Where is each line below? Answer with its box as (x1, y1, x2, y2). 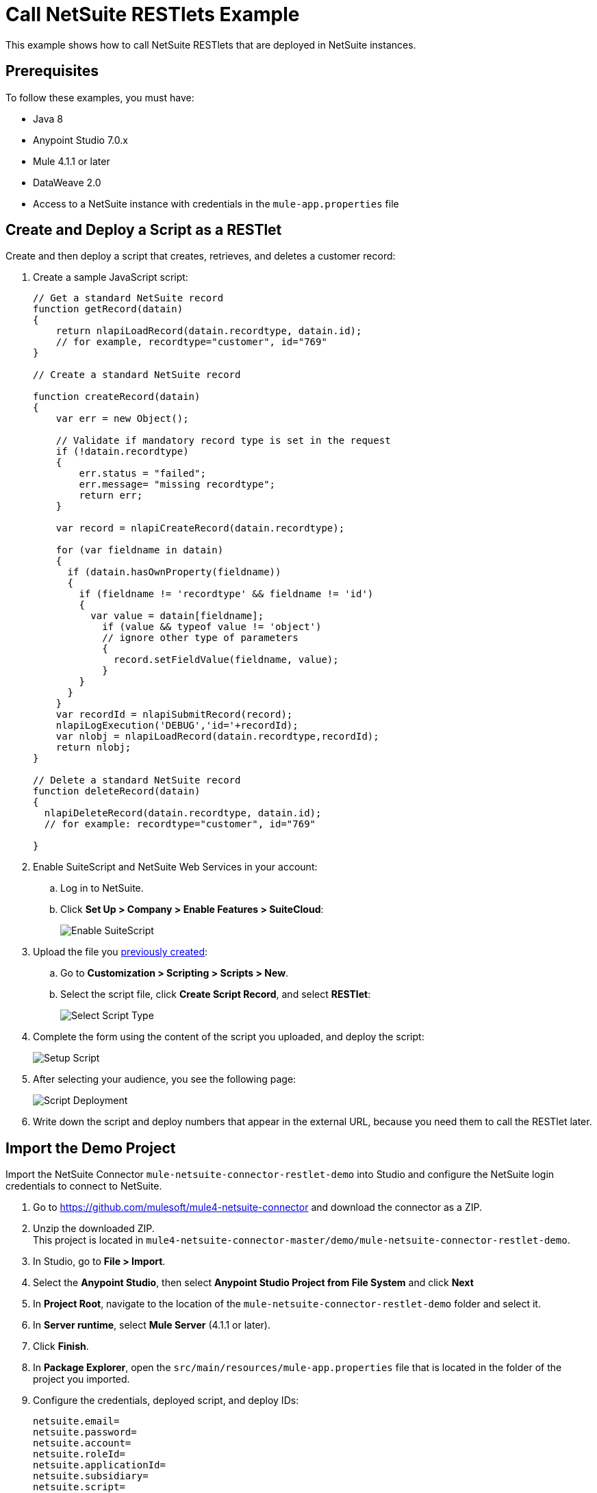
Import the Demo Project (5, 1139, 176, 1157)
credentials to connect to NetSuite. (5, 1180, 162, 1192)
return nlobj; (55, 742, 131, 753)
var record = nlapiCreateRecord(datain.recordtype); (55, 523, 345, 534)
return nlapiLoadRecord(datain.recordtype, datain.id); (55, 325, 362, 337)
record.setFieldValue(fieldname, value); (114, 654, 339, 666)
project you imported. (33, 1373, 130, 1385)
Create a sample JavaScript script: (33, 271, 188, 284)
